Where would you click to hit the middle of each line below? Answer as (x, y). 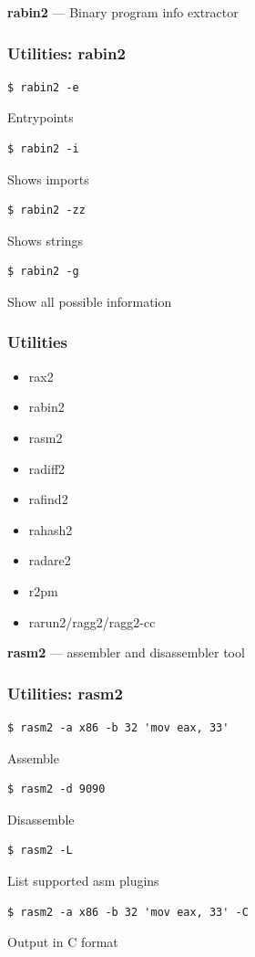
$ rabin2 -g (43, 272)
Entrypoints (41, 117)
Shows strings (46, 240)
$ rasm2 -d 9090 (56, 789)
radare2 (50, 560)
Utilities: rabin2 (66, 53)
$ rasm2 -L (40, 851)
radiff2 (47, 468)
